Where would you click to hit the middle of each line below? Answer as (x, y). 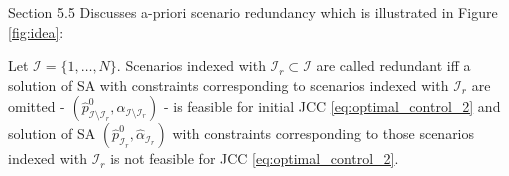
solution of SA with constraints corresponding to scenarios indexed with (228, 84)
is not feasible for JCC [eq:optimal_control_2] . (254, 158)
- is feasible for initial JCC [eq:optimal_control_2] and (332, 106)
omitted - (36, 106)
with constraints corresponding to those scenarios (323, 133)
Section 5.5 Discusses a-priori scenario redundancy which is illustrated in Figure (253, 12)
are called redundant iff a (393, 65)
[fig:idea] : (36, 31)
